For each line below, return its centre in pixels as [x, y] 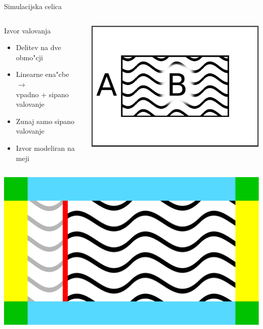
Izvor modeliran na [45, 148]
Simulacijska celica [33, 6]
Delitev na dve [38, 47]
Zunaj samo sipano [45, 121]
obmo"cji [29, 57]
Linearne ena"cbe [42, 74]
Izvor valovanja [28, 30]
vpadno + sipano [42, 94]
